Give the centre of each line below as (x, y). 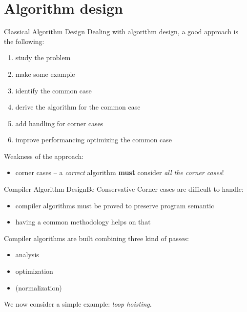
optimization (34, 271)
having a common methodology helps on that (83, 222)
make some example (45, 74)
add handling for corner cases (59, 123)
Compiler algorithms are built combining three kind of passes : (96, 238)
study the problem (43, 57)
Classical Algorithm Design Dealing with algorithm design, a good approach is (121, 32)
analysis (27, 255)
